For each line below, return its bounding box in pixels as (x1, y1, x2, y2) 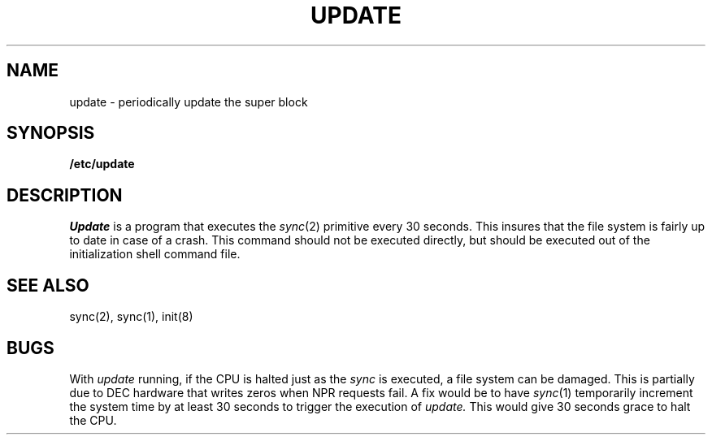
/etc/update (69, 157, 135, 171)
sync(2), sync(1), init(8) (69, 309, 193, 324)
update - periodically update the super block (69, 94, 308, 109)
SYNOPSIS (7, 123, 95, 144)
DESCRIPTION (7, 184, 123, 205)
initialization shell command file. (69, 247, 241, 262)
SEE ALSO (7, 275, 89, 296)
